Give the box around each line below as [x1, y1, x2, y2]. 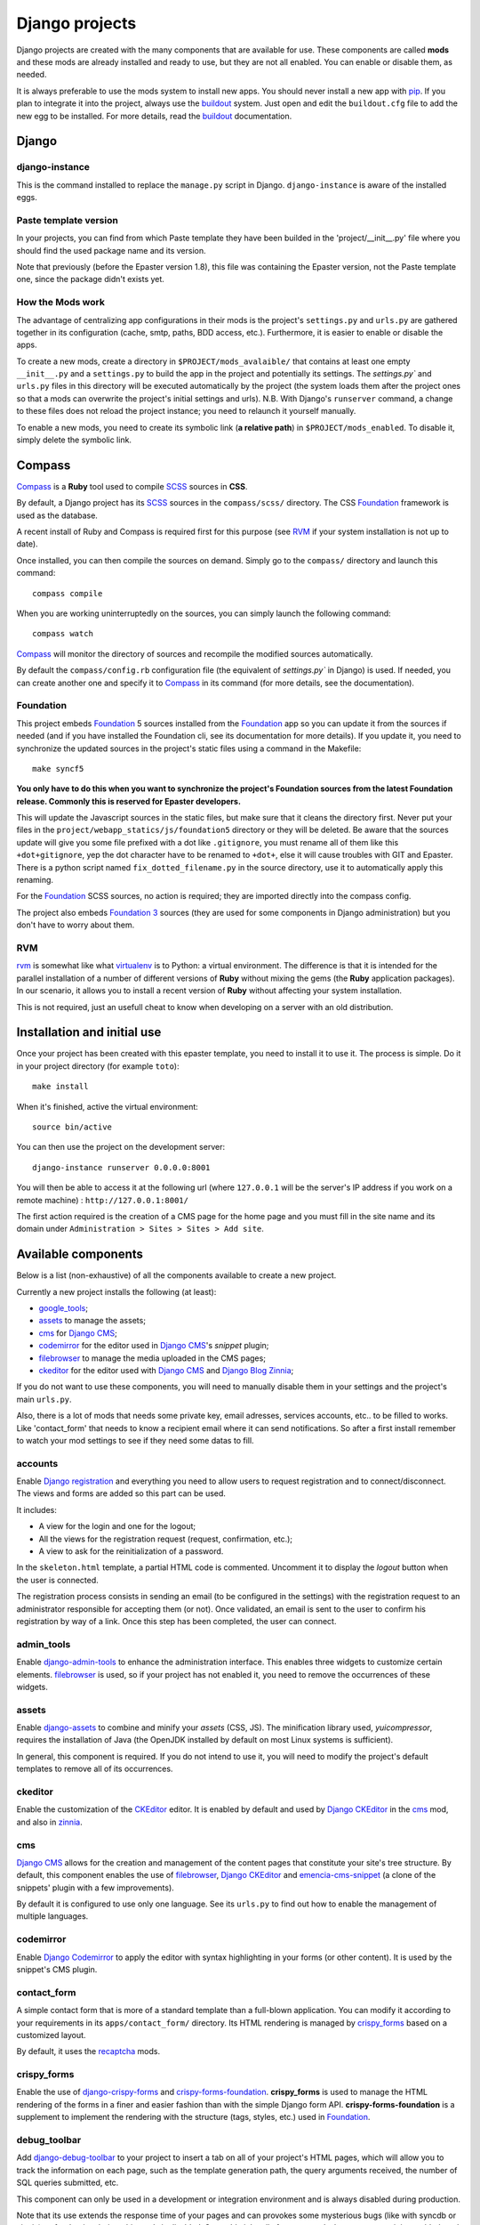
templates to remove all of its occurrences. [16, 1763, 173, 1775]
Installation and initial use [16, 1024, 162, 1040]
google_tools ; [38, 1303, 89, 1314]
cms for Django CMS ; [38, 1327, 117, 1339]
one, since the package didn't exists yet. [16, 274, 164, 285]
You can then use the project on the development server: [16, 1142, 226, 1153]
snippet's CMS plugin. [16, 1963, 98, 1975]
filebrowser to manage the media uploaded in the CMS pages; [38, 1353, 267, 1363]
